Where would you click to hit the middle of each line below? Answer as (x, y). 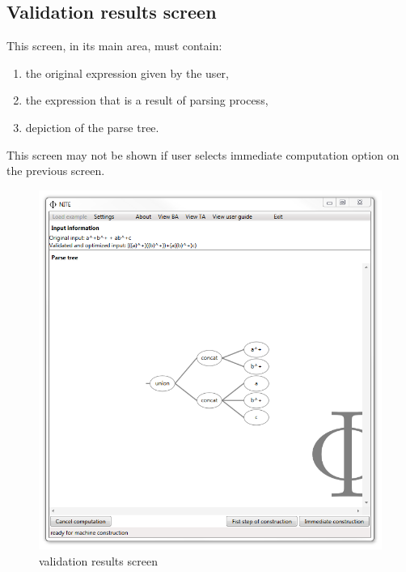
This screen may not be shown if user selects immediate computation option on (203, 154)
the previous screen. (56, 171)
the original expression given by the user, (127, 73)
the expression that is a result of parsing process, (147, 100)
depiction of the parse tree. (92, 127)
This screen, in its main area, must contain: (114, 46)
